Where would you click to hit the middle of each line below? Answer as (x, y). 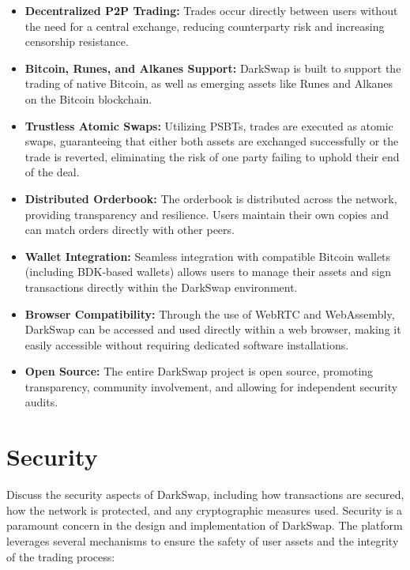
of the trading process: (61, 556)
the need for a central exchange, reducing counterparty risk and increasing (205, 26)
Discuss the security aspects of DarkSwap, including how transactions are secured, (205, 495)
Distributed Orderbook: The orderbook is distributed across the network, (211, 198)
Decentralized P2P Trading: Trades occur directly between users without (211, 10)
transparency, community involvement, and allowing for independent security (211, 386)
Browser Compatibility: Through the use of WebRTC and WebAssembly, (210, 313)
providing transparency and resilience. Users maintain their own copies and (207, 214)
